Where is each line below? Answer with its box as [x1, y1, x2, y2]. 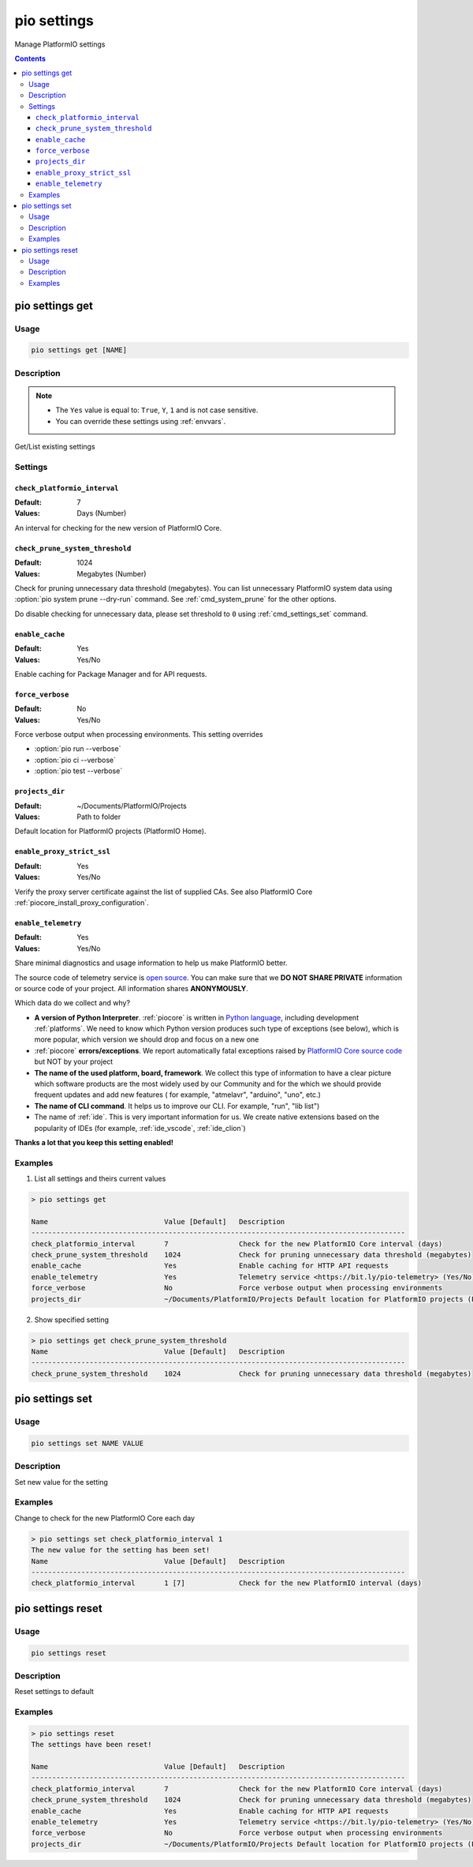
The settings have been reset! [31, 1740, 153, 1749]
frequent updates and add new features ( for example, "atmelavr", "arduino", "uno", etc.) [34, 1090, 321, 1099]
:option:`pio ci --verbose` [34, 755, 116, 764]
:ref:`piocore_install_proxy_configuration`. [14, 897, 149, 907]
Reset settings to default [14, 1687, 95, 1696]
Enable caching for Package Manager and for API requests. [14, 669, 207, 678]
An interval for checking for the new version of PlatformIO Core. [14, 523, 222, 532]
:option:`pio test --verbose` [34, 766, 123, 776]
